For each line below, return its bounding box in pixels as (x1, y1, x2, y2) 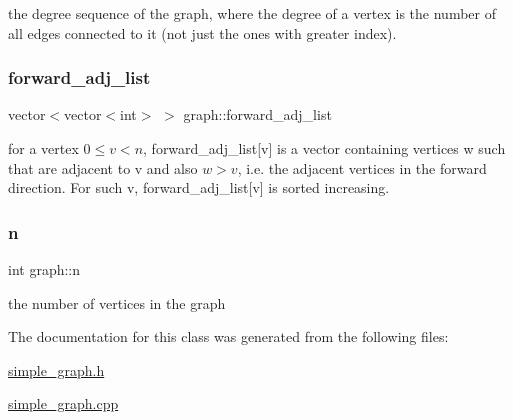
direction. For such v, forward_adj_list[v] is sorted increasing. (8, 177, 390, 198)
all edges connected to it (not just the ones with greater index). (8, 22, 397, 43)
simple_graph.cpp (8, 393, 119, 414)
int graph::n (8, 259, 81, 279)
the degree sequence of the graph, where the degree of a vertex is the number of (8, 3, 496, 23)
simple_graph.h (8, 359, 105, 380)
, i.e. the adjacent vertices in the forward (237, 157, 487, 178)
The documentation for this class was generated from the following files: (8, 326, 449, 347)
